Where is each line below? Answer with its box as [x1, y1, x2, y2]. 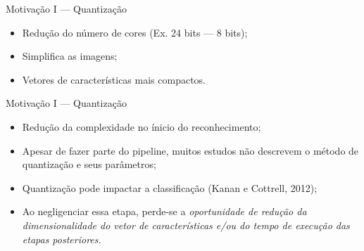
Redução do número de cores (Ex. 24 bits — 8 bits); [22, 25, 248, 39]
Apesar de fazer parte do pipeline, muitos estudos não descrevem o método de [22, 143, 359, 157]
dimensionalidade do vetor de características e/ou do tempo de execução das [22, 217, 350, 232]
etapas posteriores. [22, 231, 101, 246]
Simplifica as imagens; [22, 49, 118, 63]
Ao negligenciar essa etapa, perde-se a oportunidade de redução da [22, 204, 307, 219]
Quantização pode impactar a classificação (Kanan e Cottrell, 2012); [22, 180, 318, 195]
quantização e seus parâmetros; [22, 157, 156, 172]
